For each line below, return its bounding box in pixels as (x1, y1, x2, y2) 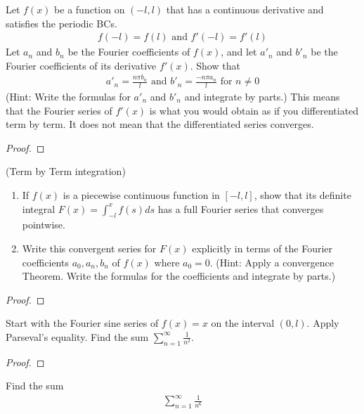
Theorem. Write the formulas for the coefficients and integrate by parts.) (22, 269, 336, 283)
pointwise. (22, 217, 65, 232)
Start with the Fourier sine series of (6, 316, 159, 330)
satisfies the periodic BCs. (6, 15, 117, 30)
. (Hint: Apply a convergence (209, 254, 334, 269)
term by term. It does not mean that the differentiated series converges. (6, 117, 314, 131)
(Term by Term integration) (6, 164, 126, 179)
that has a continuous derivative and (166, 2, 324, 16)
